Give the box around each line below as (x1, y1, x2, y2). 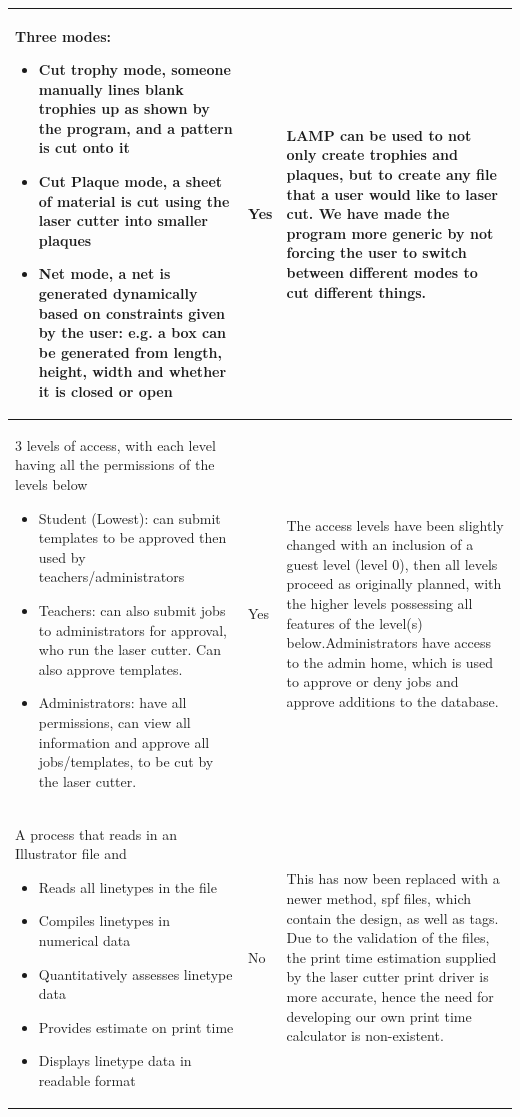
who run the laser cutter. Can (38, 639, 221, 660)
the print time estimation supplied (286, 946, 497, 967)
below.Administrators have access (286, 632, 492, 653)
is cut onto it (38, 137, 130, 158)
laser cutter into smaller (38, 210, 208, 231)
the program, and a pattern (38, 117, 233, 138)
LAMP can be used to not (286, 124, 472, 145)
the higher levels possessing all (286, 593, 473, 613)
